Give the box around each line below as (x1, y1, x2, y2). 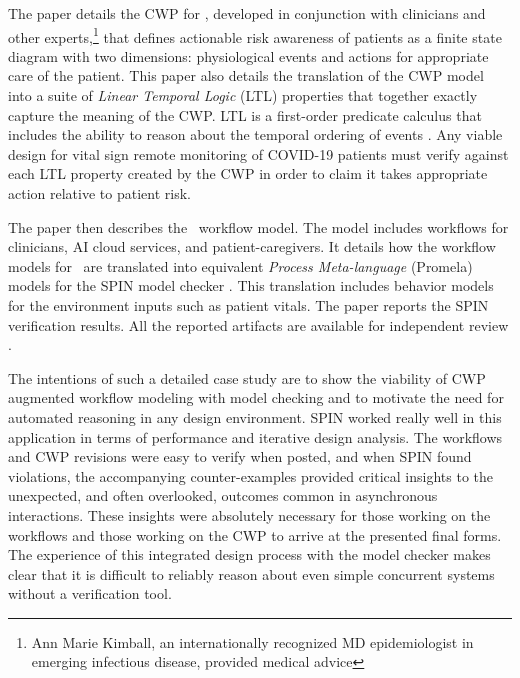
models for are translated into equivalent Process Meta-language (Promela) (8, 255, 473, 276)
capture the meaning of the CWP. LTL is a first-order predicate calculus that (8, 104, 482, 125)
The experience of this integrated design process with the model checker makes (8, 544, 491, 565)
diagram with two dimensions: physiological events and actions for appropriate (8, 45, 489, 66)
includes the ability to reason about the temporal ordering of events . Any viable (8, 124, 503, 145)
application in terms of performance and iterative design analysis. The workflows (8, 426, 503, 447)
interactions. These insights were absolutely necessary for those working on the (8, 504, 491, 525)
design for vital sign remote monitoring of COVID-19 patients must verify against (8, 143, 509, 164)
